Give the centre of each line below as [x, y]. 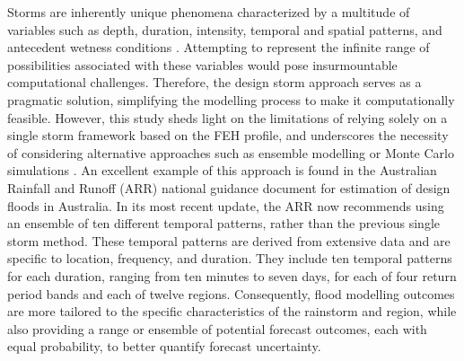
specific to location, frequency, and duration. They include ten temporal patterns [230, 258]
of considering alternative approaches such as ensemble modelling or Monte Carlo [231, 152]
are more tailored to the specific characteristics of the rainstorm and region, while [232, 311]
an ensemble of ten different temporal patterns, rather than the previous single [223, 223]
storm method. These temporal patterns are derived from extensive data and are [229, 240]
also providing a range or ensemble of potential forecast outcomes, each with [217, 328]
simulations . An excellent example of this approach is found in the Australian [222, 170]
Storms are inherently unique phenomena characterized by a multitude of [209, 12]
